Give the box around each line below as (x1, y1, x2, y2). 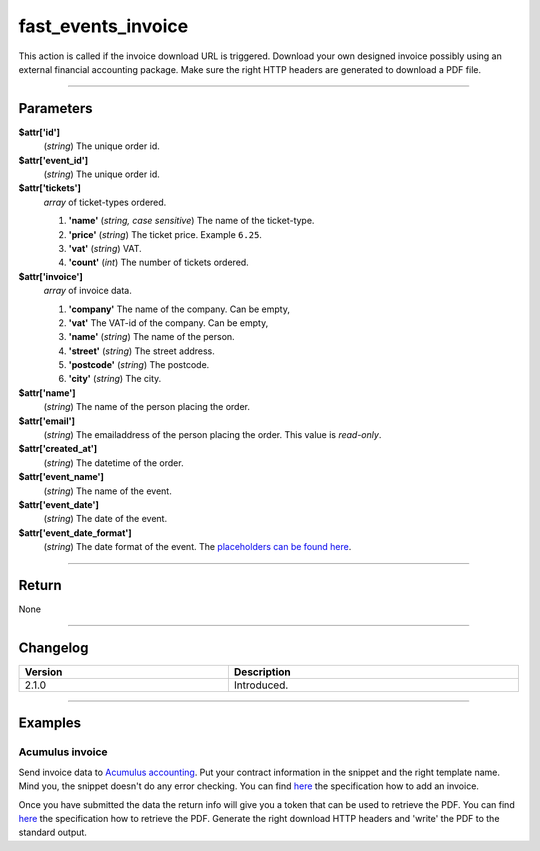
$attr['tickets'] (18, 182, 82, 194)
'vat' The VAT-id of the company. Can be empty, (68, 316, 269, 329)
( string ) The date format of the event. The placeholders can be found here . (43, 541, 352, 553)
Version (24, 665, 63, 679)
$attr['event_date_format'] (18, 526, 132, 539)
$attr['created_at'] (18, 443, 98, 455)
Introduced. (233, 678, 289, 692)
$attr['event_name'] (18, 471, 105, 483)
